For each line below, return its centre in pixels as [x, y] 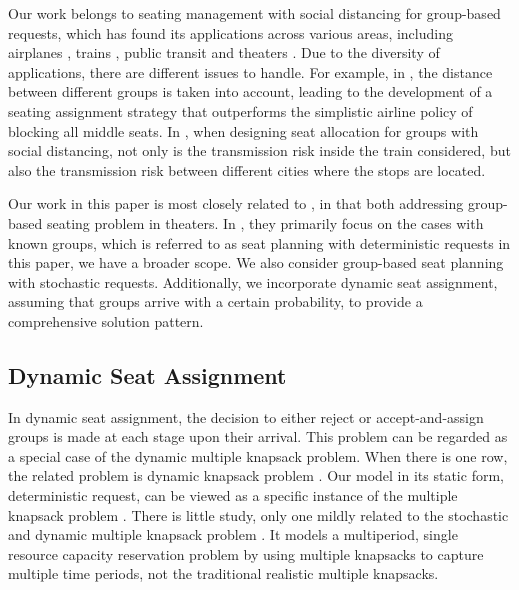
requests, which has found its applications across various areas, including [230, 32]
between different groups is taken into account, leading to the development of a [250, 91]
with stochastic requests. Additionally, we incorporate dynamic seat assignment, [253, 281]
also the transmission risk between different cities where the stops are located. [247, 169]
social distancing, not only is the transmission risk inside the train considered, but [259, 150]
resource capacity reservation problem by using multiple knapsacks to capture [246, 553]
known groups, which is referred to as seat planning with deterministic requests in [259, 242]
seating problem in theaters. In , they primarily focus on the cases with [265, 222]
